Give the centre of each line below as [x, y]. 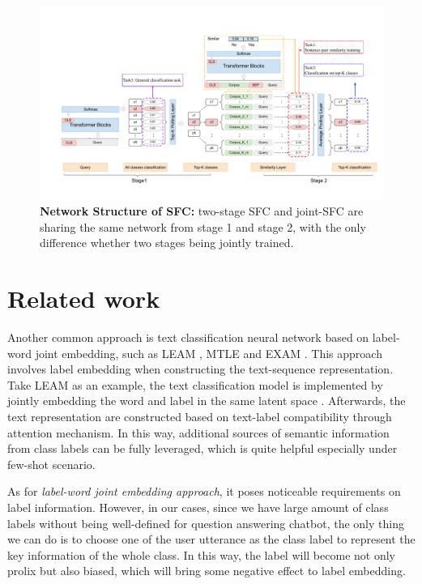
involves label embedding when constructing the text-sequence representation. [200, 369]
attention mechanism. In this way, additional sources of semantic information [198, 432]
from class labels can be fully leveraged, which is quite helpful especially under [202, 448]
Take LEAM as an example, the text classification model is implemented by [195, 384]
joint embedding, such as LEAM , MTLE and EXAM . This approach [209, 353]
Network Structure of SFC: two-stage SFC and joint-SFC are [202, 211]
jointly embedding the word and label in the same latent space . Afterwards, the [207, 401]
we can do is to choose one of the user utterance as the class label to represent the [211, 539]
